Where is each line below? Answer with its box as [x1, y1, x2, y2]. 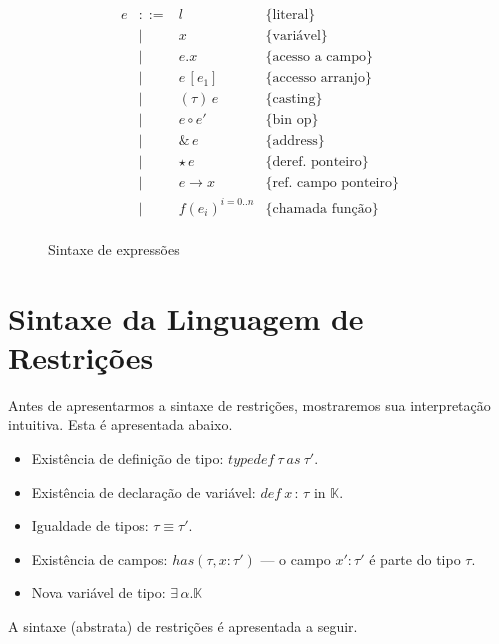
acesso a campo [272, 50, 366, 65]
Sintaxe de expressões [48, 238, 180, 259]
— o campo [260, 548, 331, 569]
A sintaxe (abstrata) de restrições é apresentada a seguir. [8, 615, 358, 636]
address [272, 134, 318, 149]
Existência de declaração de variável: [31, 481, 256, 502]
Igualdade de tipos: [31, 515, 149, 536]
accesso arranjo [272, 71, 365, 86]
